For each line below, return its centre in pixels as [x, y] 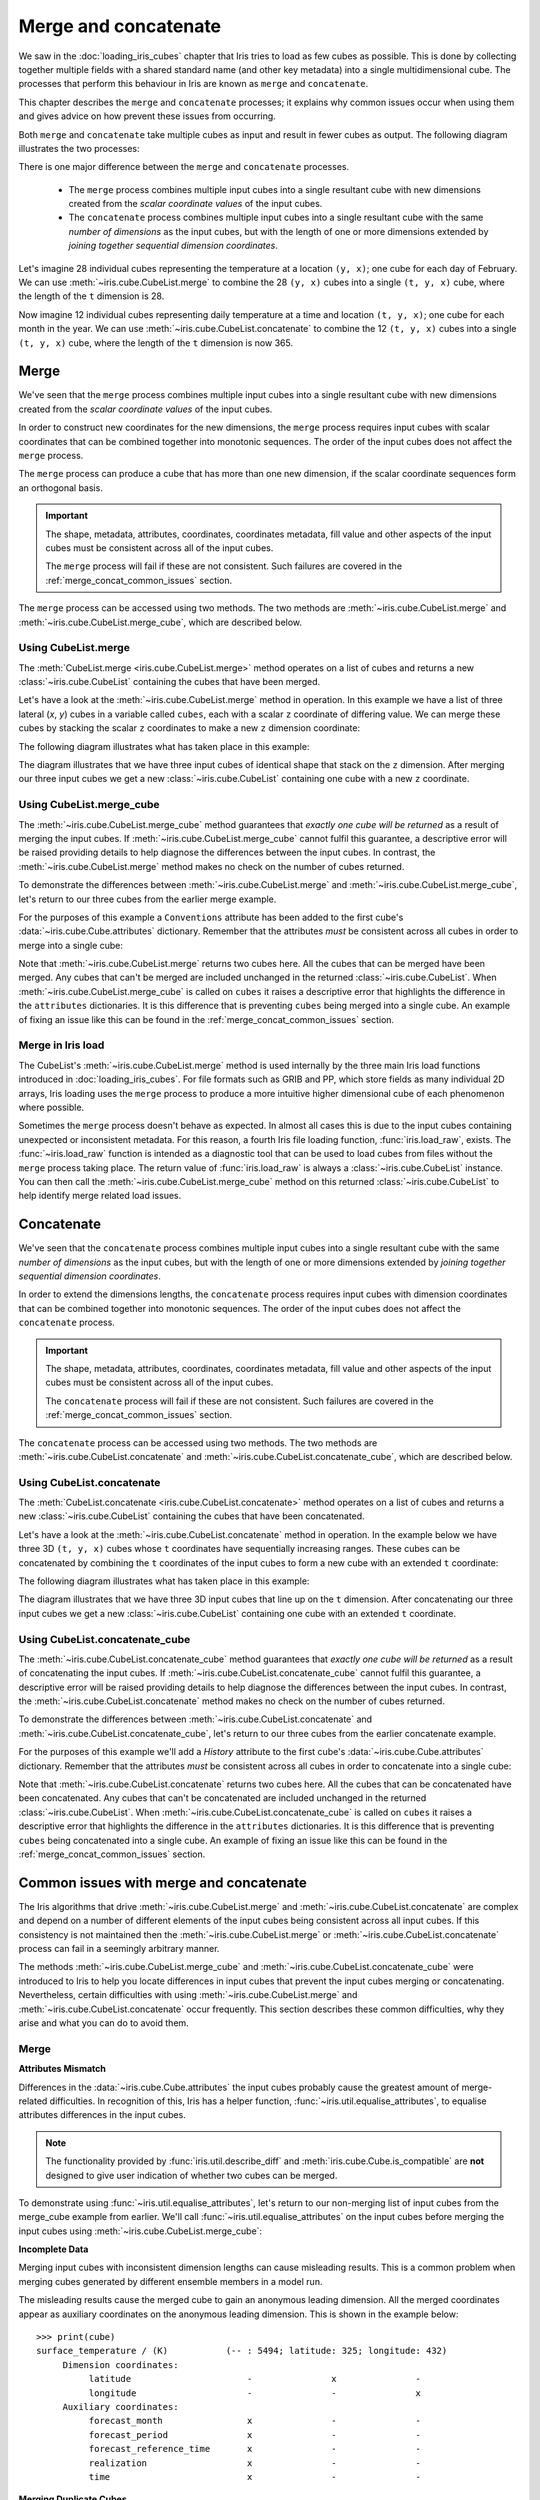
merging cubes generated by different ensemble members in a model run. [170, 2281]
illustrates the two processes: [79, 148]
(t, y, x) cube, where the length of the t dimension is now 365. [156, 342]
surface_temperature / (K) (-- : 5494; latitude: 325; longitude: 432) [242, 2351]
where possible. [51, 1107]
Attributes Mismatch [62, 2069]
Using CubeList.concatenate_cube [104, 1639]
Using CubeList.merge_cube [89, 805]
